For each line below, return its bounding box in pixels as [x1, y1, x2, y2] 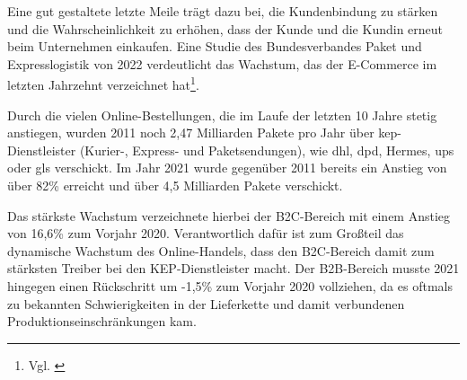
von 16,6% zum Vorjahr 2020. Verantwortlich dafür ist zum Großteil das [7, 224, 404, 243]
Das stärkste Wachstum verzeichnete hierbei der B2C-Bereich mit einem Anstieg [7, 206, 451, 225]
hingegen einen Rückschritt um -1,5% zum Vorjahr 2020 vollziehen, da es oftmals [7, 276, 453, 295]
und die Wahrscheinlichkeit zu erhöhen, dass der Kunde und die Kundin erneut [7, 19, 444, 38]
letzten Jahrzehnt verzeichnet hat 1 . [7, 73, 199, 94]
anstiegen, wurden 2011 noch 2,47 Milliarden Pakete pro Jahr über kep [7, 123, 398, 142]
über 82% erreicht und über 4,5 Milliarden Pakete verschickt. [7, 176, 343, 194]
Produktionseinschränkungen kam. [7, 312, 197, 331]
